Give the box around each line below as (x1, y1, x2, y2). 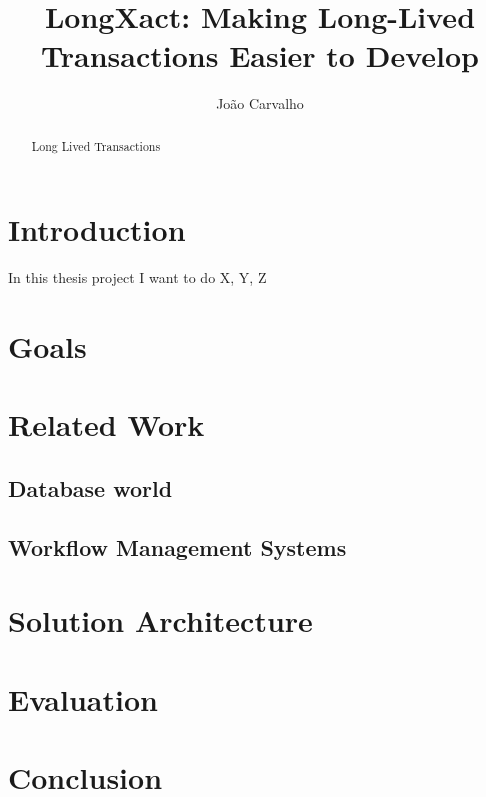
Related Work (8, 404, 205, 445)
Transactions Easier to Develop (41, 35, 479, 76)
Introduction (8, 209, 186, 250)
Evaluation (8, 678, 158, 719)
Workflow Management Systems (8, 531, 347, 562)
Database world (8, 473, 173, 504)
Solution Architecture (8, 600, 313, 641)
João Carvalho (216, 93, 304, 114)
